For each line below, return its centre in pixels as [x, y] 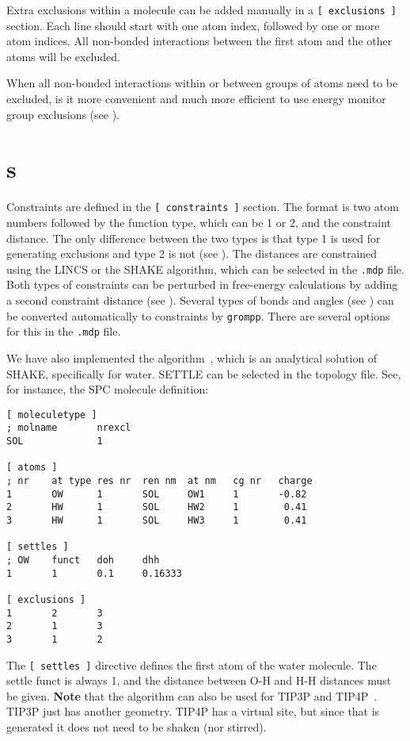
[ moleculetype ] [52, 415]
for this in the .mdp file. [64, 331]
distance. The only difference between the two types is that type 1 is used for [194, 238]
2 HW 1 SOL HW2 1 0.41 [157, 507]
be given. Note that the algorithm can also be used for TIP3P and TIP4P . [192, 695]
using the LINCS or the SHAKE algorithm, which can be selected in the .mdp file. [205, 269]
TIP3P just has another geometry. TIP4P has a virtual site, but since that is [193, 711]
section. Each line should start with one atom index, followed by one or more [193, 25]
